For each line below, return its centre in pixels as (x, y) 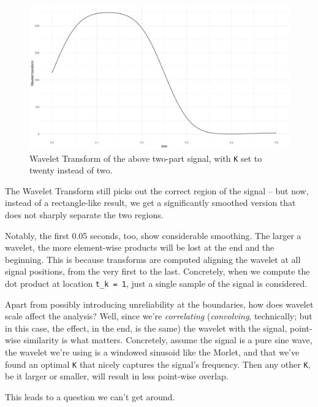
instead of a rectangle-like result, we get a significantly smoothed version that (150, 203)
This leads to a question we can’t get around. (90, 396)
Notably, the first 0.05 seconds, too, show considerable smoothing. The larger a (153, 235)
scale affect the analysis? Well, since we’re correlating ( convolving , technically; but (159, 316)
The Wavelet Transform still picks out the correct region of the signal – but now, (157, 190)
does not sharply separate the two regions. (84, 215)
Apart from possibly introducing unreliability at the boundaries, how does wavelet (159, 304)
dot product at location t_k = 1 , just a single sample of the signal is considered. (156, 283)
